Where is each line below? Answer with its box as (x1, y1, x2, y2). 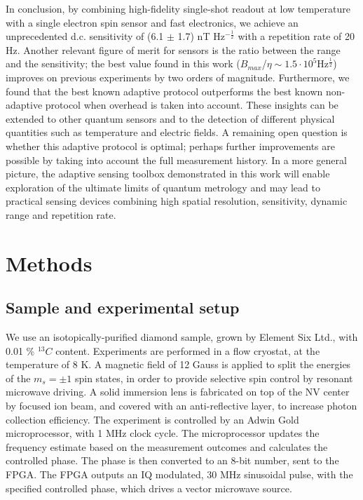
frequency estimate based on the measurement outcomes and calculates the (6, 439, 328, 454)
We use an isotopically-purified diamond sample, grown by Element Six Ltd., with (6, 330, 358, 344)
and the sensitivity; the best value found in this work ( (6, 56, 240, 71)
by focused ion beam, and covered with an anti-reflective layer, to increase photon (6, 398, 357, 413)
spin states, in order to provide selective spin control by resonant (74, 370, 353, 385)
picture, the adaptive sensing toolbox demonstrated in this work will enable (6, 166, 330, 181)
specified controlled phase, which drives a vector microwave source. (6, 480, 292, 495)
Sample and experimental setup (6, 297, 240, 318)
